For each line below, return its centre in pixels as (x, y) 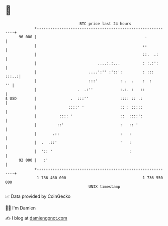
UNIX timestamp (104, 186)
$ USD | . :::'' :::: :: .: (74, 98)
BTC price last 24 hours (106, 24)
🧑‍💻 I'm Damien (21, 208)
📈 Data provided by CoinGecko (38, 196)
